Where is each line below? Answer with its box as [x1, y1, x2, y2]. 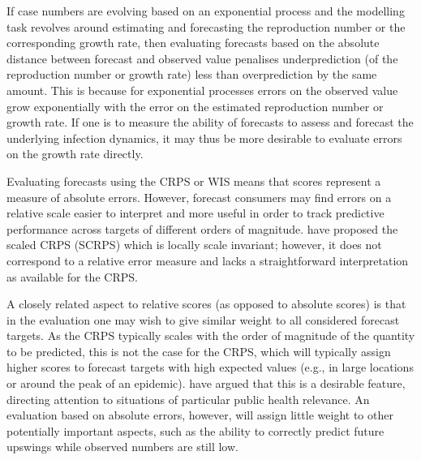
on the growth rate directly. [6, 145, 144, 162]
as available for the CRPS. [6, 268, 138, 285]
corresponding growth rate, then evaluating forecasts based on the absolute [6, 34, 380, 51]
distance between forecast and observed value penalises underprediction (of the [6, 49, 398, 67]
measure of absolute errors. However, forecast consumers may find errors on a [6, 188, 392, 205]
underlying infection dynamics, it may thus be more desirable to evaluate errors [6, 129, 402, 146]
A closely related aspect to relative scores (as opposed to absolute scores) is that [6, 295, 406, 312]
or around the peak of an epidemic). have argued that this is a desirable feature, [6, 375, 406, 392]
